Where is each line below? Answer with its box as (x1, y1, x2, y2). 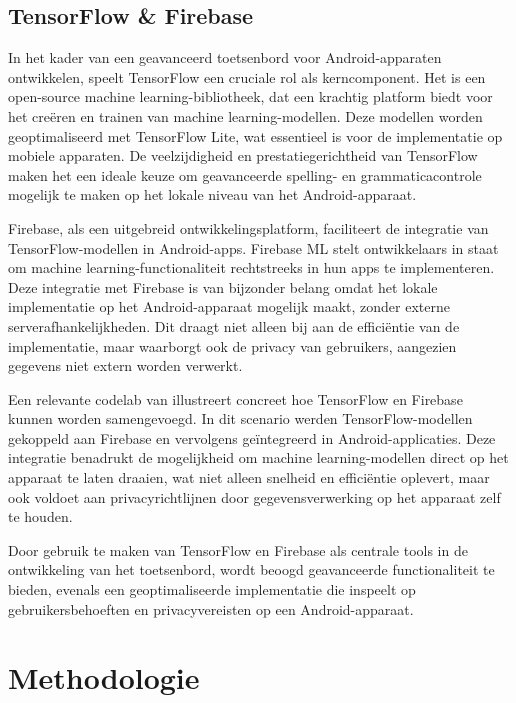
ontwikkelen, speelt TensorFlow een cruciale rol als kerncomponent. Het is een (8, 66, 486, 87)
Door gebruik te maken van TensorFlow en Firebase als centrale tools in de (8, 539, 468, 560)
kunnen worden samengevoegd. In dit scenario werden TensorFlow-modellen (8, 408, 473, 429)
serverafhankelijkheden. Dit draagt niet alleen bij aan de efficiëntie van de (8, 315, 460, 336)
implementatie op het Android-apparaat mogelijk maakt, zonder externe (8, 296, 450, 317)
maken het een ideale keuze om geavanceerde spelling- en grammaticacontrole (8, 164, 482, 185)
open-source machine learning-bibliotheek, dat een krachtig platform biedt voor (8, 86, 493, 107)
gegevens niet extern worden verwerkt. (8, 355, 243, 376)
